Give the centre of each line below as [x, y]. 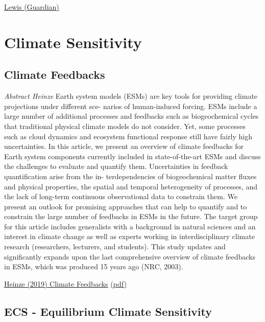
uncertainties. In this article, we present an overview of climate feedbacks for [124, 146]
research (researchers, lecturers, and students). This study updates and [115, 246]
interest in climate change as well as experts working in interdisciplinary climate [129, 236]
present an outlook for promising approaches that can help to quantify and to [126, 206]
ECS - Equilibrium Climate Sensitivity [108, 311]
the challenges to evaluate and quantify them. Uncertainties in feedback [116, 166]
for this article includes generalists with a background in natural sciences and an [130, 226]
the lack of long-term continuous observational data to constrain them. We [121, 196]
